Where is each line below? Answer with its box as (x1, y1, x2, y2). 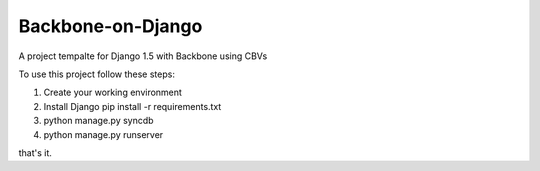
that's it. (18, 146, 52, 159)
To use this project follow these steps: (18, 68, 175, 80)
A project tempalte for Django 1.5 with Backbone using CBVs (18, 50, 268, 62)
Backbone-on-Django (18, 15, 203, 37)
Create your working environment (43, 86, 182, 99)
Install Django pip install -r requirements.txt (43, 100, 222, 112)
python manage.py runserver (43, 128, 164, 140)
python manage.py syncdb (43, 115, 154, 127)
